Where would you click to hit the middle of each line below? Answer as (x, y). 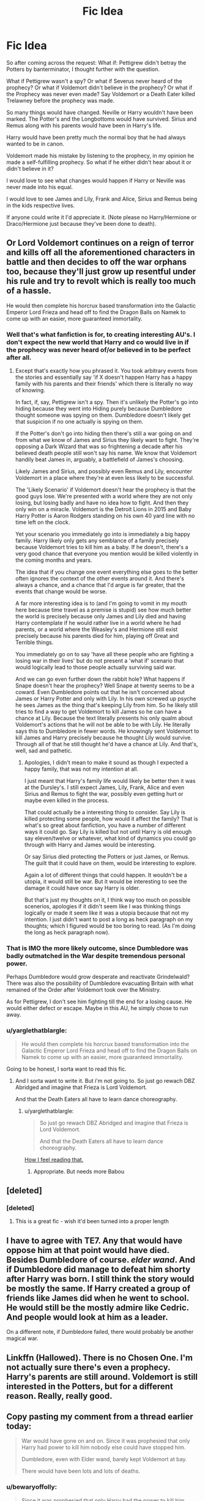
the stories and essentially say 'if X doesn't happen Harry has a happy (104, 377)
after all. (19, 357)
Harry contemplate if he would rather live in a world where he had (98, 623)
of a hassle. (29, 291)
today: (19, 1426)
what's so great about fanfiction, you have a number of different (105, 825)
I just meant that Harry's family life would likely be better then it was (110, 781)
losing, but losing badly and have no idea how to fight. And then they (102, 503)
